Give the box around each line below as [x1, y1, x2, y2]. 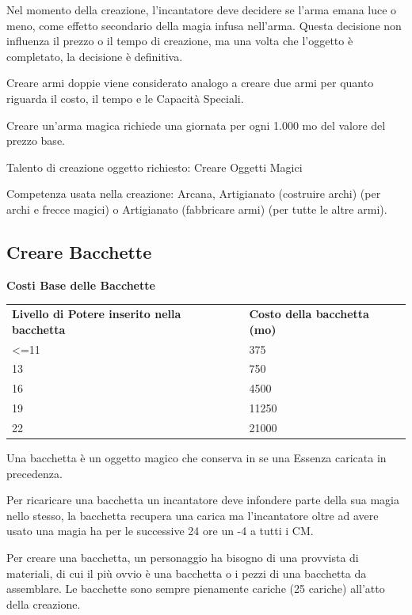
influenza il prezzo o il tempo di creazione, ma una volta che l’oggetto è [6, 32, 353, 49]
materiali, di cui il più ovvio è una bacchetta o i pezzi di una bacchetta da [6, 564, 367, 581]
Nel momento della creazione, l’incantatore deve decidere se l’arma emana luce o [6, 2, 397, 17]
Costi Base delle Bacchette [6, 276, 155, 293]
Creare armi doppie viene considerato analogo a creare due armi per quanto [6, 74, 374, 91]
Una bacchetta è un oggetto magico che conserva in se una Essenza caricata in [6, 449, 387, 465]
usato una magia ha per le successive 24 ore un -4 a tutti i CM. [6, 522, 314, 539]
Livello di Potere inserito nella [12, 306, 181, 322]
